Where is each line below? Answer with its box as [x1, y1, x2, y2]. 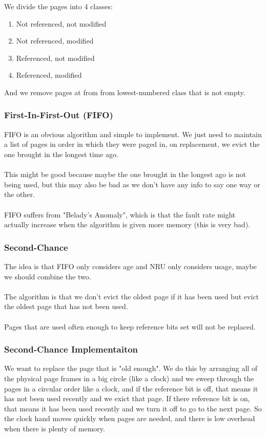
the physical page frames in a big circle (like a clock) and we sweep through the [4, 373, 254, 383]
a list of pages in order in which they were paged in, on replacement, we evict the [4, 139, 260, 149]
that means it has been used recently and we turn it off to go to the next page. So [4, 403, 262, 413]
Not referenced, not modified [16, 18, 107, 29]
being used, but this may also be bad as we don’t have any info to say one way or [4, 179, 260, 189]
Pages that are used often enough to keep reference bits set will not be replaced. [4, 321, 256, 332]
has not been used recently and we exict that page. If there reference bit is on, [4, 393, 250, 404]
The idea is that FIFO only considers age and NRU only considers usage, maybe [4, 260, 257, 271]
